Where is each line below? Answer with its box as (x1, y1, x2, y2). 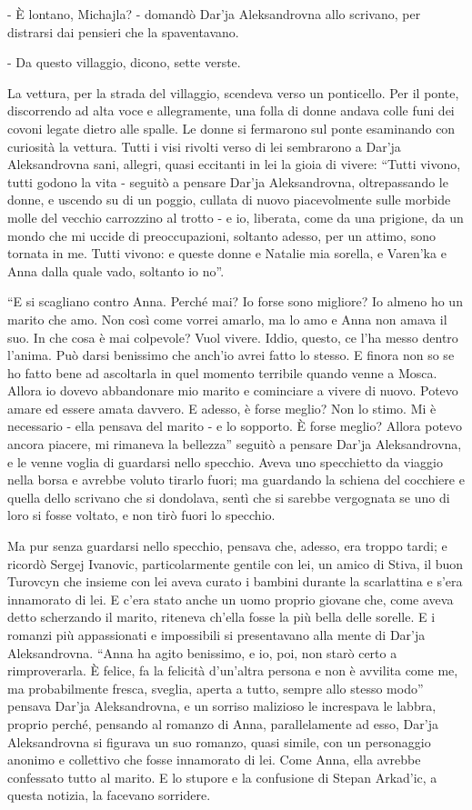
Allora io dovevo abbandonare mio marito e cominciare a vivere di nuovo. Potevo (7, 381, 458, 400)
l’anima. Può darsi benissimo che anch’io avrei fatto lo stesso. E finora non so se (7, 345, 455, 365)
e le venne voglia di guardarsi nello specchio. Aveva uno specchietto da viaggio (7, 452, 444, 471)
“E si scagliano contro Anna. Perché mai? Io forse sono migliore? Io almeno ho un (7, 292, 463, 311)
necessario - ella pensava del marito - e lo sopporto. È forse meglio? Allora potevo (7, 416, 463, 435)
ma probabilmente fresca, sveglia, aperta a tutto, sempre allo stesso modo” (7, 678, 424, 697)
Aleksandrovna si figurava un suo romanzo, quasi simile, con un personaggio (7, 732, 431, 751)
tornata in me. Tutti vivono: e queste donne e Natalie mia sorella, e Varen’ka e (7, 244, 447, 263)
